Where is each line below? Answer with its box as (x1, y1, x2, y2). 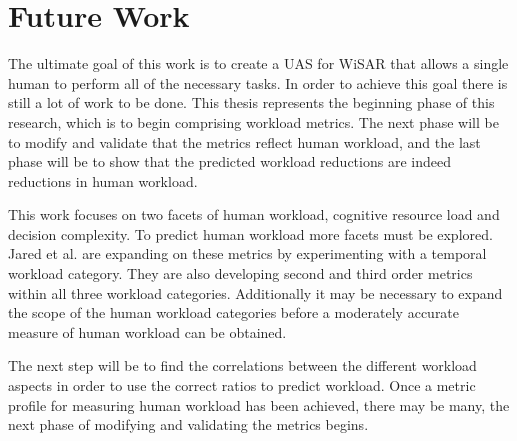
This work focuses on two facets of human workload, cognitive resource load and (8, 204, 500, 225)
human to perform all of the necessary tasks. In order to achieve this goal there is (8, 72, 508, 93)
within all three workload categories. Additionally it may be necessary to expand (8, 282, 503, 303)
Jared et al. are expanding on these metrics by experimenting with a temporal (8, 243, 487, 264)
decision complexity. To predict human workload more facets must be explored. (8, 223, 493, 244)
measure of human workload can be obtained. (8, 321, 287, 342)
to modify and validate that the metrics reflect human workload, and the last (8, 131, 481, 152)
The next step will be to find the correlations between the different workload (8, 355, 477, 376)
